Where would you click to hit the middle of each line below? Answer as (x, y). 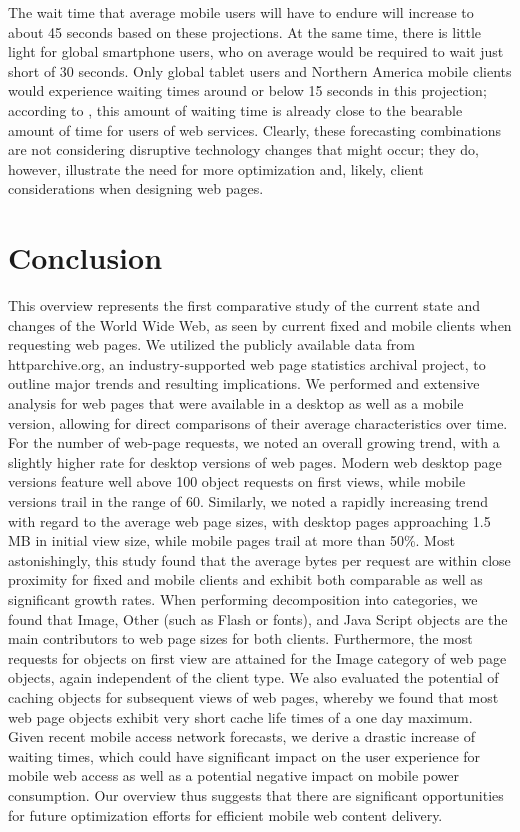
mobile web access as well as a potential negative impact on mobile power (233, 775)
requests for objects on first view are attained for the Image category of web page (257, 657)
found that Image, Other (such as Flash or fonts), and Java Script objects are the (258, 618)
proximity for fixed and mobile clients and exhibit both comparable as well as (245, 579)
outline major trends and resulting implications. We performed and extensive (244, 383)
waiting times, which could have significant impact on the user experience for (244, 755)
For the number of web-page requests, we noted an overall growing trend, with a (254, 442)
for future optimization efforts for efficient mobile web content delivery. (225, 814)
